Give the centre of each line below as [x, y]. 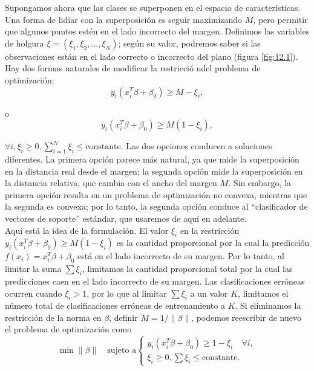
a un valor [209, 293]
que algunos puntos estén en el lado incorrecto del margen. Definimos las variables [157, 31]
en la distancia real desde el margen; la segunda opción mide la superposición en [154, 171]
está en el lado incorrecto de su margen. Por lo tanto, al [181, 256]
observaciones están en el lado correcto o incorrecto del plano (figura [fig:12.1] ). [152, 56]
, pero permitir [280, 19]
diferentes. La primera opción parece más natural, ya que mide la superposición [152, 159]
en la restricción [210, 230]
